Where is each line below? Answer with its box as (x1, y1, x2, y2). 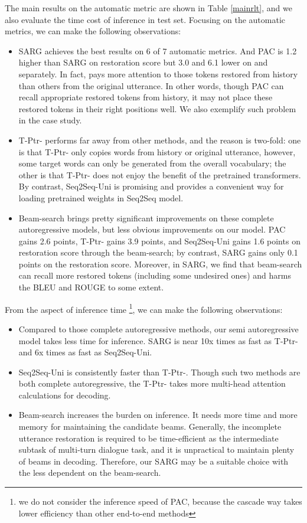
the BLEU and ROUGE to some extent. (18, 281, 164, 293)
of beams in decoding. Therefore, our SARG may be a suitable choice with (18, 455, 289, 467)
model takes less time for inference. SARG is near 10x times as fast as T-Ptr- (18, 334, 298, 347)
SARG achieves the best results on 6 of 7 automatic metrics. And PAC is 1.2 (18, 44, 297, 57)
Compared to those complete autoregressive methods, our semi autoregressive (18, 322, 299, 335)
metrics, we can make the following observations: (5, 25, 181, 37)
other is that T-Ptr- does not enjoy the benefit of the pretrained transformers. (18, 168, 301, 181)
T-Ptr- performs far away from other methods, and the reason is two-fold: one (18, 133, 301, 146)
